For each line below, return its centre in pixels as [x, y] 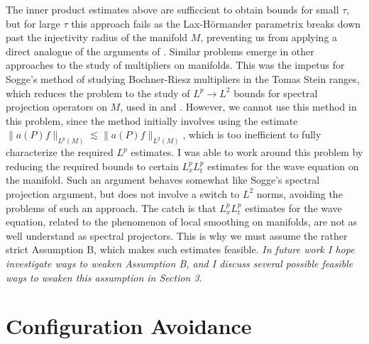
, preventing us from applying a [269, 37]
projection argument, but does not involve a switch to [123, 193]
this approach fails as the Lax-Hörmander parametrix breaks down [216, 23]
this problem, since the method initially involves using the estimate [152, 120]
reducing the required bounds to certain [92, 166]
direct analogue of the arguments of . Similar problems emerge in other [160, 51]
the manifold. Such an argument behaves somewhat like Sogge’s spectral [163, 180]
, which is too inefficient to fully [252, 134]
